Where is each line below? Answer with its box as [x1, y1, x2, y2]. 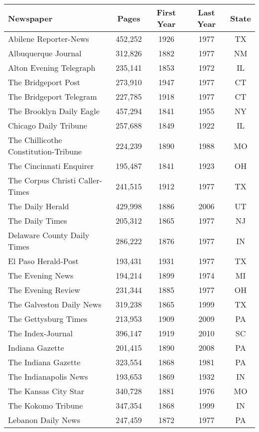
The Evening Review [8, 284, 80, 295]
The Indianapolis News [8, 371, 88, 382]
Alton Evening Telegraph [8, 62, 96, 73]
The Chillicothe [8, 134, 62, 145]
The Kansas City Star [8, 385, 85, 397]
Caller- [78, 174, 102, 186]
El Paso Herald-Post [8, 255, 79, 267]
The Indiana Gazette [8, 356, 81, 368]
